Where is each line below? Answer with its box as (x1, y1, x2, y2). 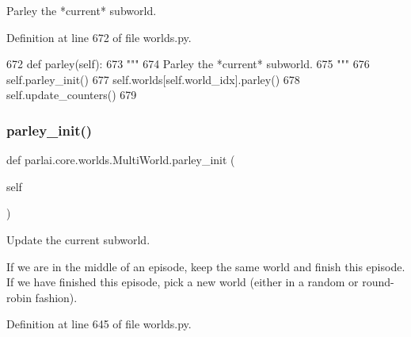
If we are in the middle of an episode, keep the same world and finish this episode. (6, 258, 405, 274)
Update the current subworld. (6, 231, 150, 247)
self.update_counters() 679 (6, 86, 137, 103)
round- (362, 274, 394, 290)
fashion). (35, 289, 78, 305)
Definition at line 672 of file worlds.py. (6, 29, 192, 45)
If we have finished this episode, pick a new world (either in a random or (6, 274, 359, 290)
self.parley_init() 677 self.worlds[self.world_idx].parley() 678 (6, 71, 300, 87)
